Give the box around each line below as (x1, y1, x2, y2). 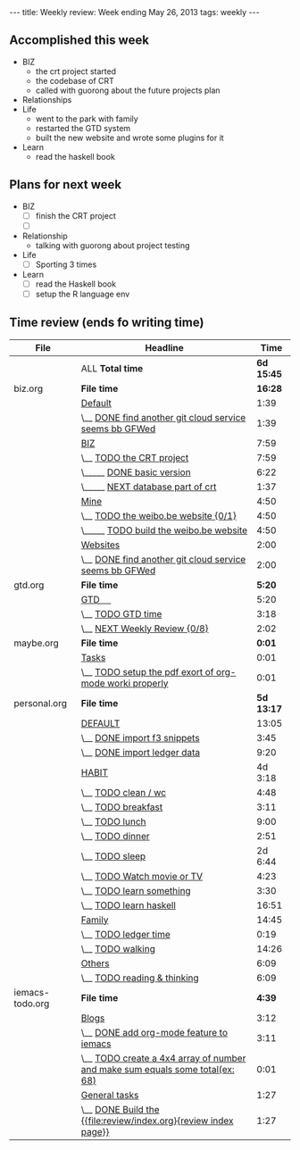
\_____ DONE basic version (80, 466, 191, 479)
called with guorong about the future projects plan (35, 85, 221, 96)
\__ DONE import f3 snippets (80, 731, 200, 744)
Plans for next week (9, 177, 122, 193)
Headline (145, 341, 185, 354)
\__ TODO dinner (80, 829, 150, 842)
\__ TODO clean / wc (80, 786, 167, 798)
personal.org (13, 696, 67, 709)
